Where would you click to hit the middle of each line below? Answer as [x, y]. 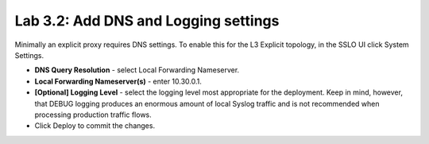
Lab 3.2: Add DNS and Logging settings [147, 21]
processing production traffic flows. [93, 115]
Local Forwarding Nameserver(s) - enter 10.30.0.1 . [118, 81]
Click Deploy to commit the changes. [95, 126]
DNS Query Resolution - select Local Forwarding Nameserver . [137, 70]
